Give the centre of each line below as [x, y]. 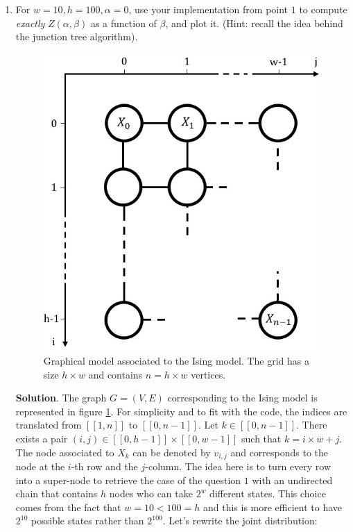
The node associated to [65, 452]
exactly [30, 23]
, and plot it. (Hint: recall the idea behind [254, 23]
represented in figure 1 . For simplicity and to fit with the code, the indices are [181, 411]
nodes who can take [151, 493]
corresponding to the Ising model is [242, 398]
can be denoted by [172, 452]
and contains [115, 374]
